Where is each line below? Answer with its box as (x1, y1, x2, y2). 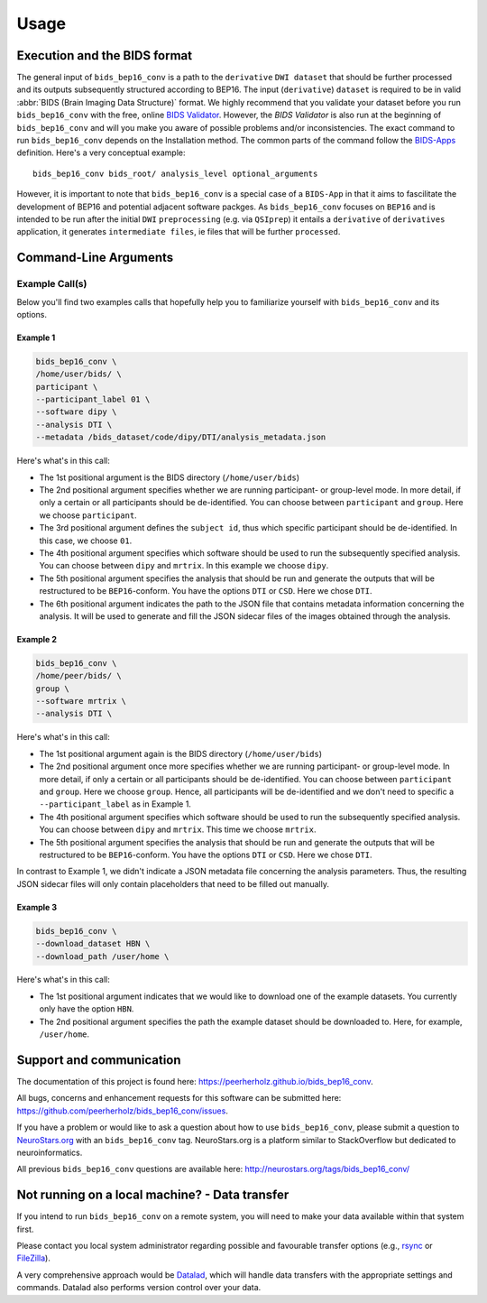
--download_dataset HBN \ (35, 938, 151, 949)
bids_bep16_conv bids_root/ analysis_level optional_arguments (32, 168, 318, 179)
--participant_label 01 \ (35, 394, 151, 405)
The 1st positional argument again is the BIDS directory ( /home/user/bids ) (39, 748, 323, 759)
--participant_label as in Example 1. (39, 799, 191, 809)
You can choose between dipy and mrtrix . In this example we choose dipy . (39, 560, 329, 571)
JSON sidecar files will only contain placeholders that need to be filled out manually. (16, 878, 329, 889)
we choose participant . (39, 510, 137, 521)
